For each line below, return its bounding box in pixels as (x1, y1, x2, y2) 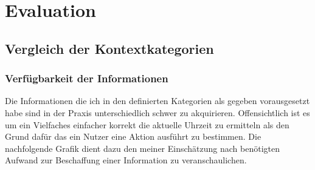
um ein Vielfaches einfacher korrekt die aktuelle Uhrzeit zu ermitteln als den (5, 118, 289, 131)
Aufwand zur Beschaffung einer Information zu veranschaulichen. (5, 154, 247, 166)
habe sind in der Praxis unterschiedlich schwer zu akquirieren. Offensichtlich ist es (5, 106, 310, 119)
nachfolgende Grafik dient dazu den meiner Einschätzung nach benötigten (5, 142, 280, 154)
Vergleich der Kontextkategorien (5, 39, 214, 57)
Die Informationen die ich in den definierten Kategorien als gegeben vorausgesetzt (5, 94, 310, 107)
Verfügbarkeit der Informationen (5, 71, 168, 86)
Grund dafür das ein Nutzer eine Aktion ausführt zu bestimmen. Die (5, 130, 261, 143)
